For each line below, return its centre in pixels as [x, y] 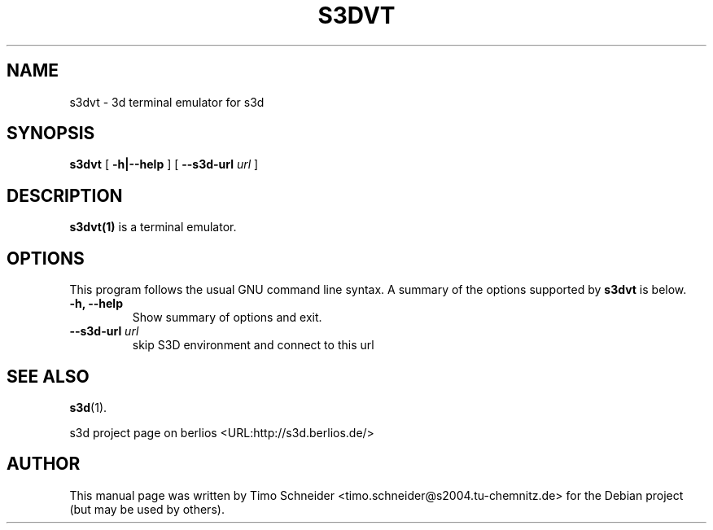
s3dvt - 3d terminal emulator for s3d [167, 102]
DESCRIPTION [65, 195]
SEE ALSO [48, 376]
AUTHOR [44, 464]
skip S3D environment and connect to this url [253, 345]
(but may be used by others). [147, 509]
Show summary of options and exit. [227, 318]
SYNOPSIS [51, 134]
